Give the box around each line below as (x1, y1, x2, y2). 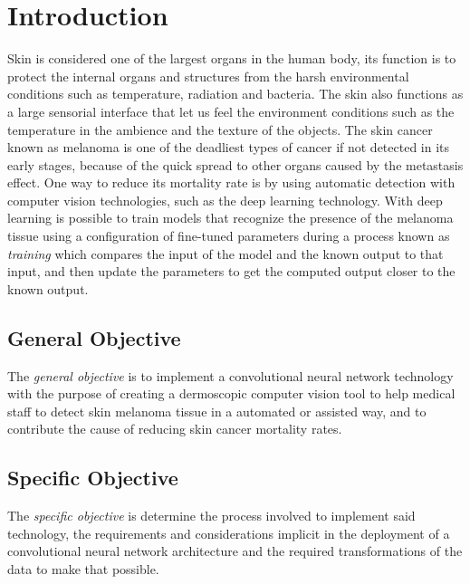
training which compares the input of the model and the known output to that (7, 244, 444, 263)
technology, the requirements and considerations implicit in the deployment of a (7, 523, 450, 542)
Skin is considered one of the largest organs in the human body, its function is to (7, 49, 456, 68)
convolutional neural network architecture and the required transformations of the (7, 541, 463, 560)
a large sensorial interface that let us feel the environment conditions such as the (7, 101, 455, 120)
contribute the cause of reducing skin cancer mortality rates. (7, 419, 342, 438)
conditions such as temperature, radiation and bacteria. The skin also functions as (7, 84, 464, 103)
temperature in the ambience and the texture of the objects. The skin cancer (7, 120, 433, 139)
